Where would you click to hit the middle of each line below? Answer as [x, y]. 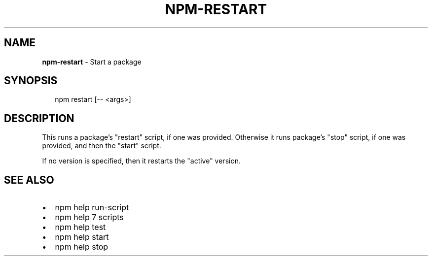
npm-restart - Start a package [92, 62]
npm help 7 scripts [89, 217]
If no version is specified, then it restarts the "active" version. [142, 161]
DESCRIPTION [39, 118]
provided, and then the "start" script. [102, 146]
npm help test [80, 227]
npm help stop [82, 247]
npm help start [82, 237]
